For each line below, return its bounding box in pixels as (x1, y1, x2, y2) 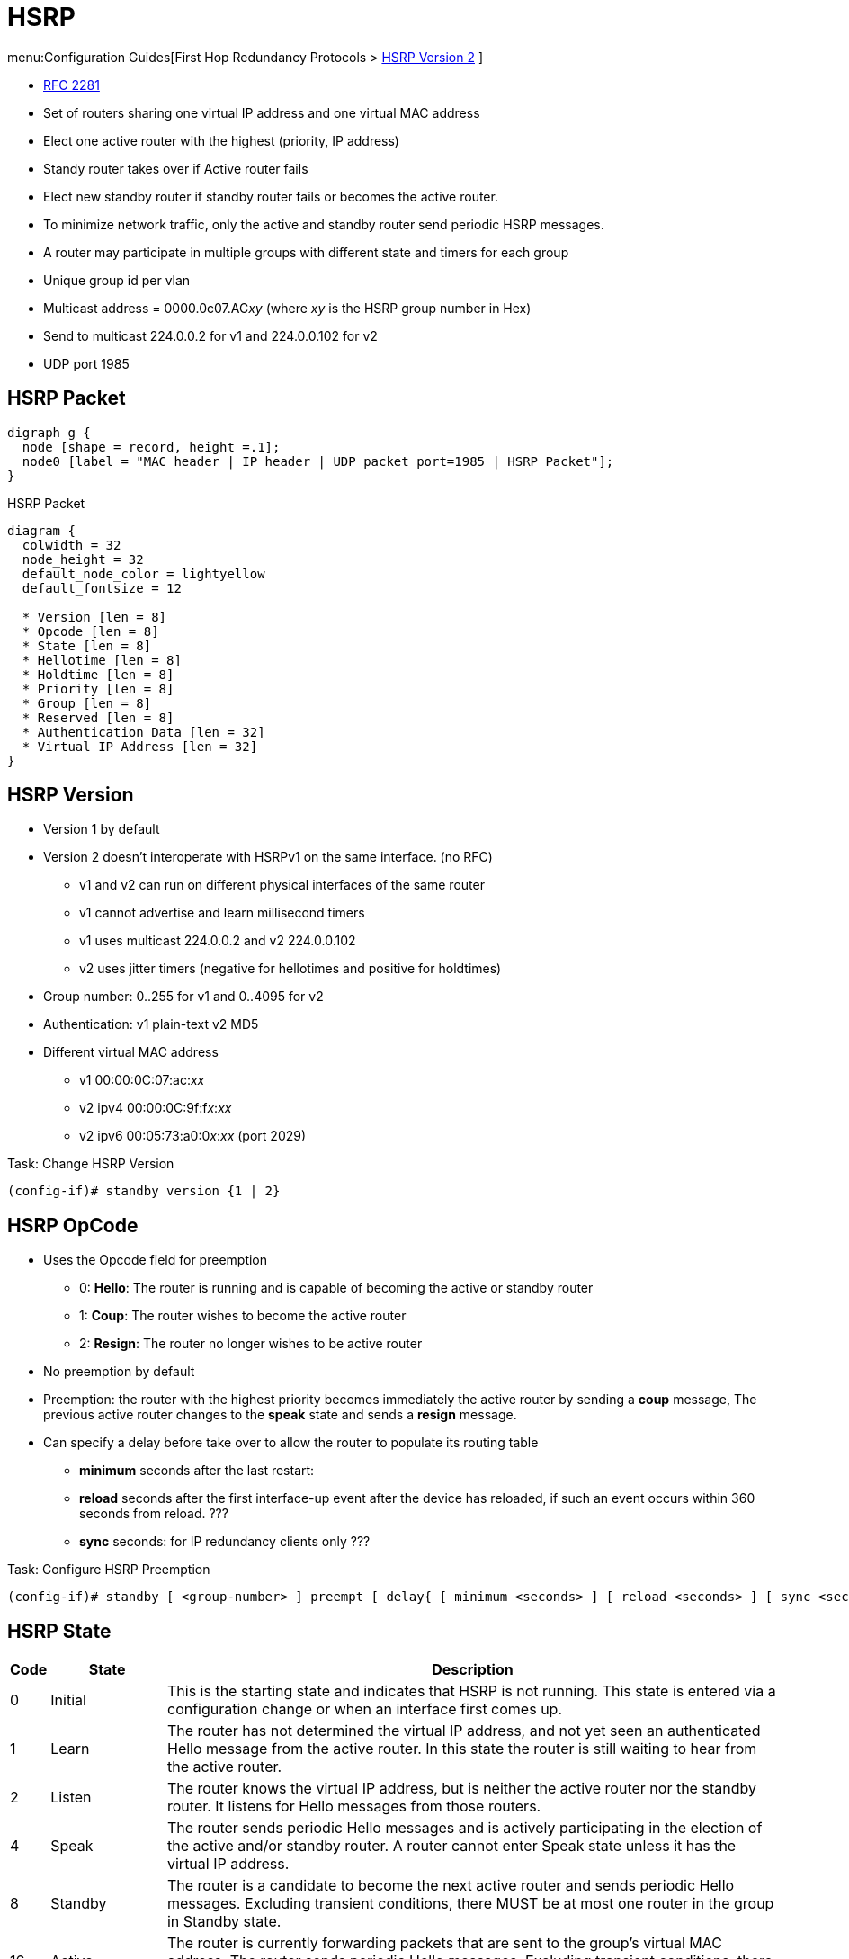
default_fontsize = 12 (22, 580, 182, 595)
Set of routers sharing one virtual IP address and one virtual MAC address (43, 104, 480, 121)
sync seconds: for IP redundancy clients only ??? (79, 1534, 371, 1550)
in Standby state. (166, 1912, 282, 1931)
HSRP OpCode (7, 1213, 139, 1237)
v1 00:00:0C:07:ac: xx (79, 1072, 205, 1088)
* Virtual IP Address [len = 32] (22, 738, 258, 754)
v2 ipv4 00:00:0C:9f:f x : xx (79, 1100, 232, 1116)
